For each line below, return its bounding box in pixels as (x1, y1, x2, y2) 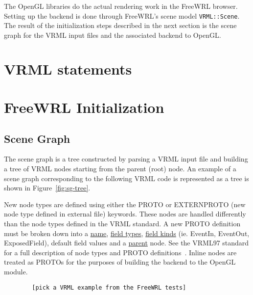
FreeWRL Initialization (4, 97, 164, 117)
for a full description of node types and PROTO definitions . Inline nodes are (4, 247, 237, 257)
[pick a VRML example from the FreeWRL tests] (32, 284, 186, 291)
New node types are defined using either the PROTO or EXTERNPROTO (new (4, 199, 246, 209)
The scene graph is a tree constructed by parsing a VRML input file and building (4, 154, 248, 164)
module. (4, 266, 28, 276)
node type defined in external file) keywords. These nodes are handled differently (4, 209, 246, 219)
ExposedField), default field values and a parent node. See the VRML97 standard (4, 238, 249, 248)
